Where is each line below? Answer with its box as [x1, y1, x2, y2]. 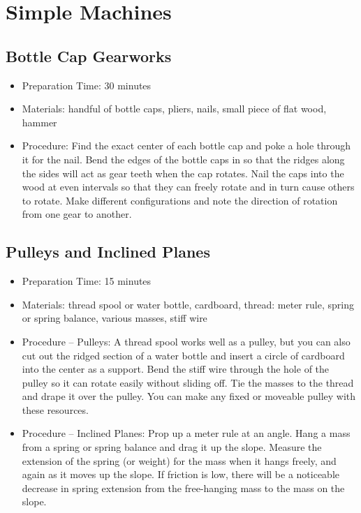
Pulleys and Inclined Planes [6, 241, 210, 262]
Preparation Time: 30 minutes [22, 77, 152, 92]
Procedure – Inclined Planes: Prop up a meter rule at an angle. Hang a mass [22, 426, 351, 440]
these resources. [22, 402, 89, 417]
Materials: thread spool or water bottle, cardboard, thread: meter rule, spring [22, 297, 354, 311]
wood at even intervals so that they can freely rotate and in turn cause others [22, 179, 355, 194]
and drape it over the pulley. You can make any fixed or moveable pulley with [22, 389, 356, 403]
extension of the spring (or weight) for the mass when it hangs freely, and [22, 453, 337, 468]
